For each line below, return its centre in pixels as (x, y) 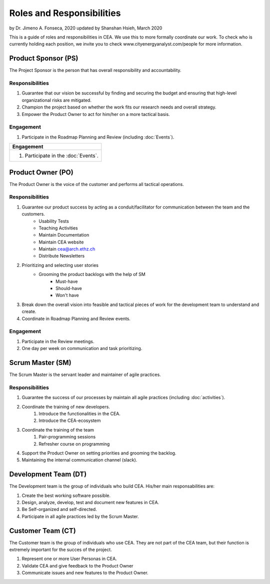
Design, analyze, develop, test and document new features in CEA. (90, 502)
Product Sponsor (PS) (44, 58)
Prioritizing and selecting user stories (60, 265)
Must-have (67, 281)
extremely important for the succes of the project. (60, 549)
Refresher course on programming (74, 444)
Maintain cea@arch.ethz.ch (67, 249)
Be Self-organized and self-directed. (59, 509)
